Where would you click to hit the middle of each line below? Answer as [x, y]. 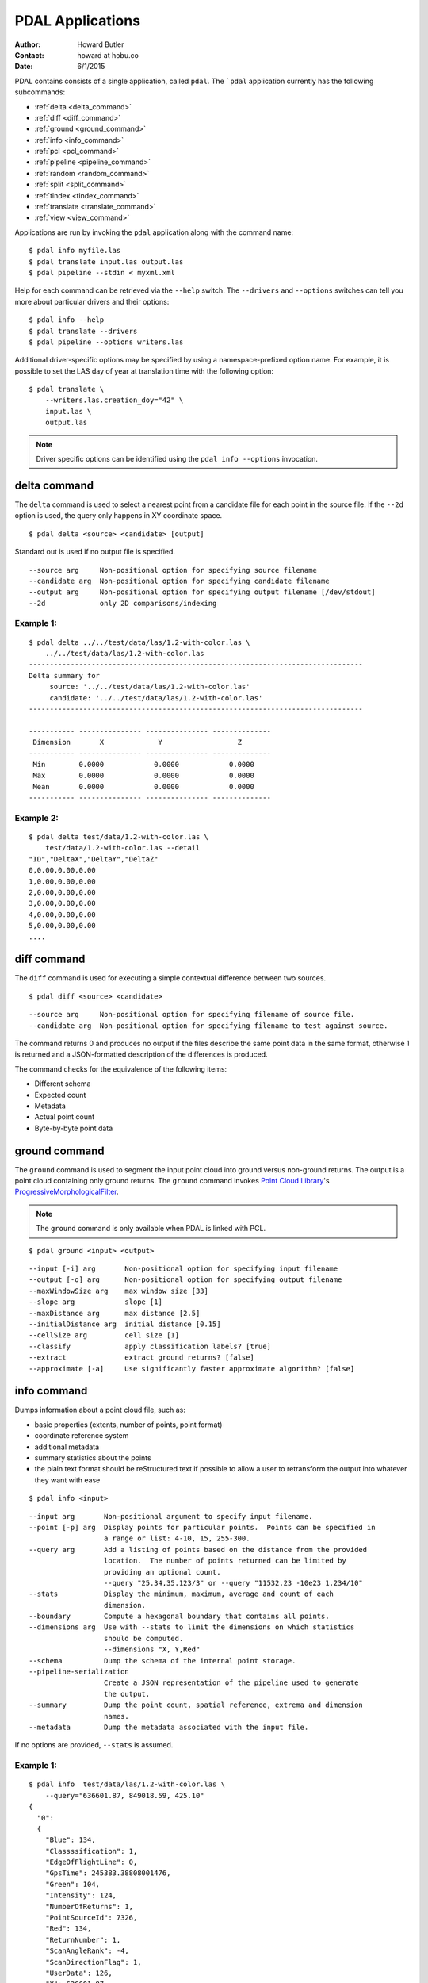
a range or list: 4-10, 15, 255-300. [177, 1538]
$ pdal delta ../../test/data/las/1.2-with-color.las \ [139, 642]
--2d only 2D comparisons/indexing [123, 603]
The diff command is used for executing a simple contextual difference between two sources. [170, 978]
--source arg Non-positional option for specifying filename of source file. [192, 1015]
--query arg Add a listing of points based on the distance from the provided [198, 1550]
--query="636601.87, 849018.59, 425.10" [125, 1795]
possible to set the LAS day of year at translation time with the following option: [144, 371]
